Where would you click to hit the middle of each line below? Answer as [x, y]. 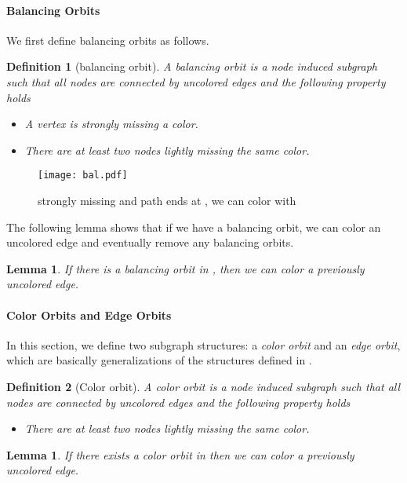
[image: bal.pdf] [83, 176]
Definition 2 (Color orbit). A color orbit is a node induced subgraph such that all [203, 386]
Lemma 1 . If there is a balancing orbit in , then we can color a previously [185, 268]
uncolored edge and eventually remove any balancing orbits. [150, 242]
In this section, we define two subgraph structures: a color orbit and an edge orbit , [203, 344]
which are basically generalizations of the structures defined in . [159, 360]
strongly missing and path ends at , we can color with [167, 201]
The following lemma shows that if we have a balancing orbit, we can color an [194, 227]
